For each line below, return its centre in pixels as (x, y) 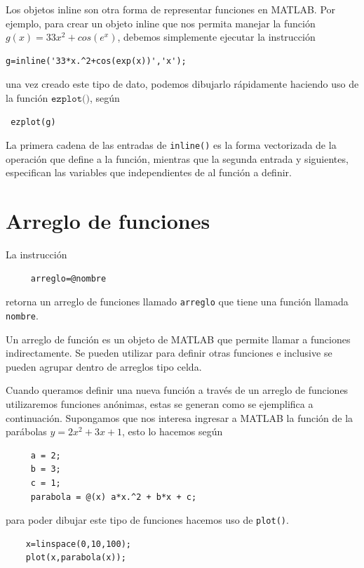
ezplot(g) (33, 122)
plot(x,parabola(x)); (76, 558)
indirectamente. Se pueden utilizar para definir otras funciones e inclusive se (169, 353)
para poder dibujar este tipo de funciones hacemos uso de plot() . (147, 520)
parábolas (26, 431)
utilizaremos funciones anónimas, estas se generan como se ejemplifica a (160, 404)
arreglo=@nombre (68, 278)
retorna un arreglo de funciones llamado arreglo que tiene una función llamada (177, 302)
